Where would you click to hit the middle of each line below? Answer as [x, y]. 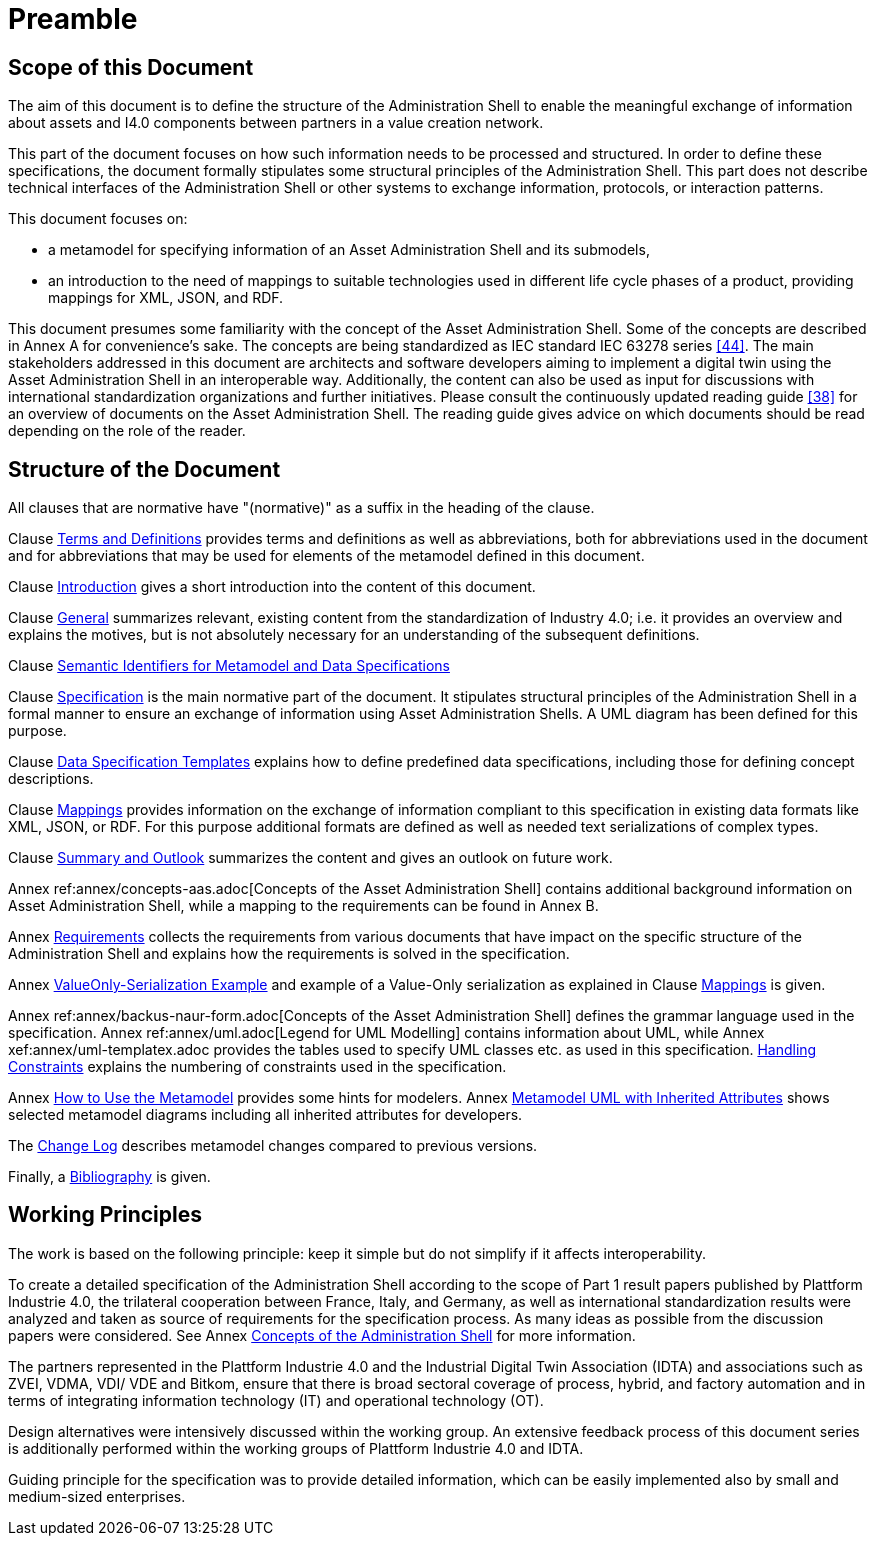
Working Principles [105, 1215]
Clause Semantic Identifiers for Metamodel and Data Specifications [229, 666]
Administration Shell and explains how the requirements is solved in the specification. [289, 954]
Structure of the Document [144, 469]
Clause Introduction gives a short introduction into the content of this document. [272, 587]
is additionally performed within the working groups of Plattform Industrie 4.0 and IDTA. [296, 1448]
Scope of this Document [131, 67]
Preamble [73, 19]
